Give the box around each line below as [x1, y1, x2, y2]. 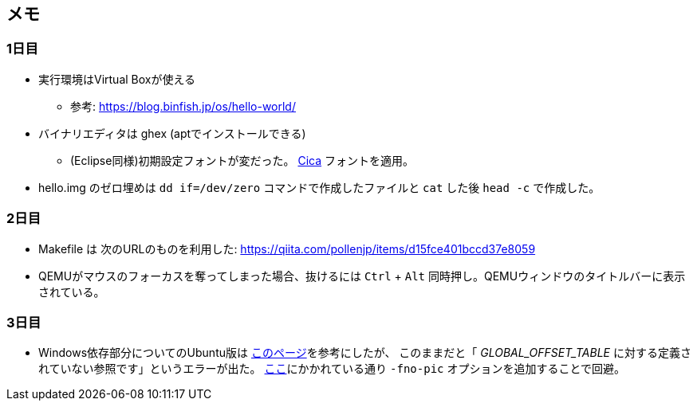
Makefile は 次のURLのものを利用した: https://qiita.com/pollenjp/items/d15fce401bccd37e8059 [38, 241, 536, 256]
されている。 [38, 284, 105, 299]
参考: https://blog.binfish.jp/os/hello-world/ [70, 99, 296, 113]
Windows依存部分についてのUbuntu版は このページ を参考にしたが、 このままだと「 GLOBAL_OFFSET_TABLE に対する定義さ [38, 346, 691, 360]
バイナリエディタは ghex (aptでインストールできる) [38, 126, 306, 140]
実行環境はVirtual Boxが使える [38, 72, 196, 86]
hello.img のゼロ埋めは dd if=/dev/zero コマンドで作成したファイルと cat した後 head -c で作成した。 [38, 180, 601, 194]
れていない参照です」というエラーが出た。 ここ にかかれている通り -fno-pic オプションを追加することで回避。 [38, 362, 626, 376]
